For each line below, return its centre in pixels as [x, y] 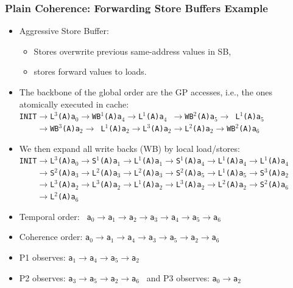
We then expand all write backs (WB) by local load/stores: [129, 148]
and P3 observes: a [182, 277]
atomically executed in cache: [74, 104]
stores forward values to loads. [90, 71]
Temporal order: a [55, 216]
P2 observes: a [46, 277]
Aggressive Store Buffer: [64, 31]
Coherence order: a [55, 237]
